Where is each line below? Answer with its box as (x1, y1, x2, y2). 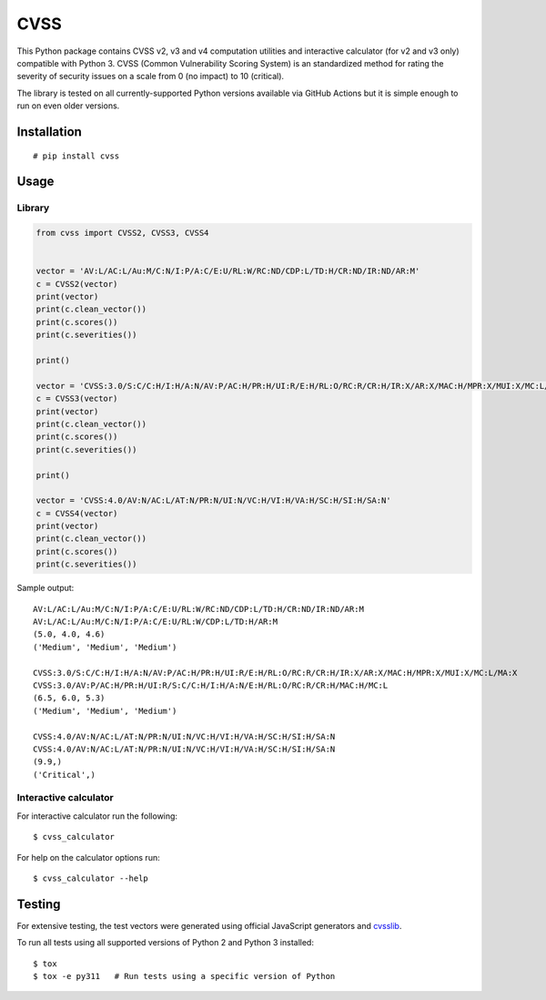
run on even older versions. (16, 100, 120, 111)
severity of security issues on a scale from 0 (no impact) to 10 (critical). (16, 71, 285, 82)
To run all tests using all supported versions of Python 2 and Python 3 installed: (16, 937, 314, 948)
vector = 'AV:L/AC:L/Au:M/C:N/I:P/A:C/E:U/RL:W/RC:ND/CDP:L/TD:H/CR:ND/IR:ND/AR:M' (35, 266, 420, 277)
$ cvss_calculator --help (33, 873, 149, 883)
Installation (16, 124, 82, 139)
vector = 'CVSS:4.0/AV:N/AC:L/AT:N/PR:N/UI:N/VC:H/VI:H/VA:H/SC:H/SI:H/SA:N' (35, 495, 391, 505)
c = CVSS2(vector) (35, 279, 118, 289)
